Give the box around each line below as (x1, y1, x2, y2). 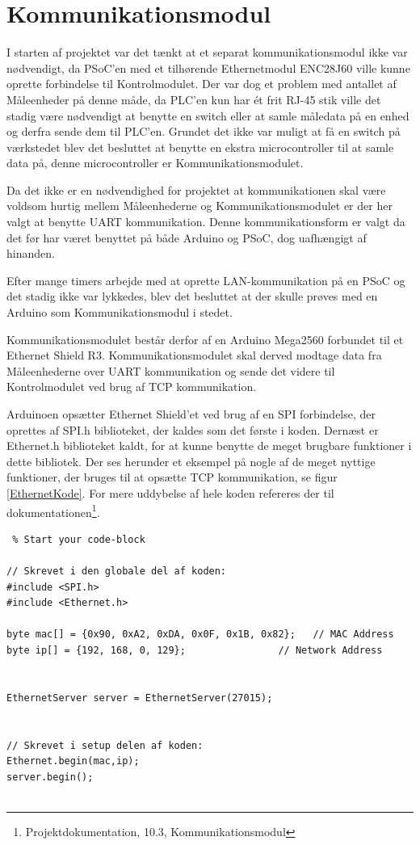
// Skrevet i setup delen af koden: (6, 739, 204, 751)
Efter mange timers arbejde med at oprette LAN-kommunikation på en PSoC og (6, 271, 405, 288)
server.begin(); (6, 771, 94, 783)
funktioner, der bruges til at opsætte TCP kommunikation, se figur (6, 469, 338, 486)
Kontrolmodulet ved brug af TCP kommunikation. (6, 378, 257, 395)
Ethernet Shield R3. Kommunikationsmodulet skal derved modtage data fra (6, 347, 382, 364)
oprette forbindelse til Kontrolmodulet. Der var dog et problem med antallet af (6, 75, 397, 92)
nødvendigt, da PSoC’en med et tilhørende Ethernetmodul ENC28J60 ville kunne (6, 59, 410, 76)
